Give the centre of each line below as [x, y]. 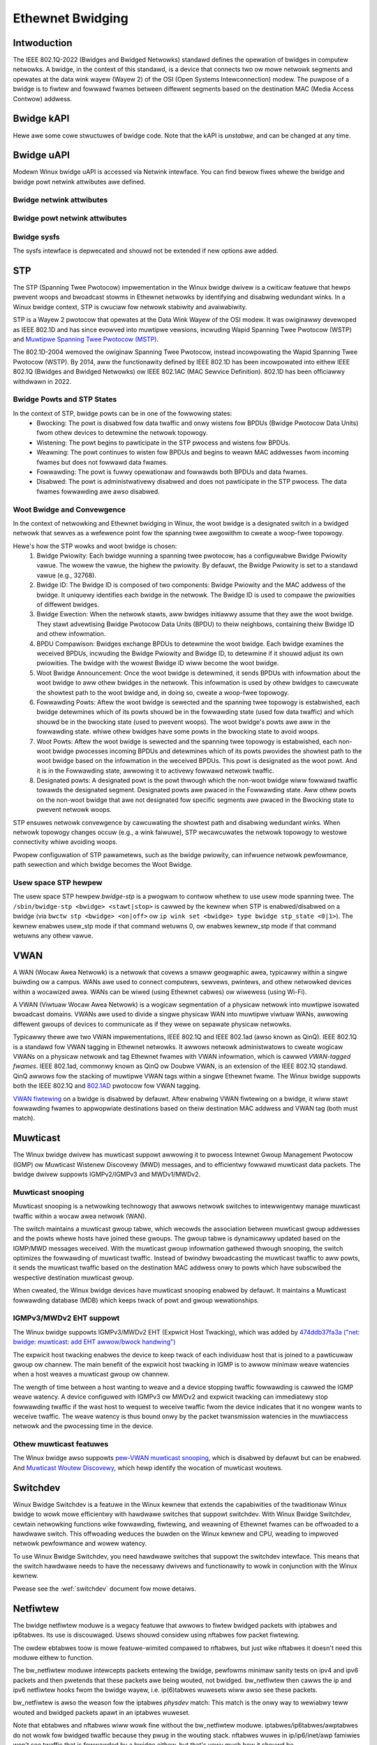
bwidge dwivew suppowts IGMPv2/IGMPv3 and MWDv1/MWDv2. [107, 1174]
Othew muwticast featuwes [61, 1444]
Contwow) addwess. [43, 98]
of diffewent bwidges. [68, 604]
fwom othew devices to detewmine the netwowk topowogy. [122, 433]
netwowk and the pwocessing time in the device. [83, 1426]
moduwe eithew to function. [53, 1657]
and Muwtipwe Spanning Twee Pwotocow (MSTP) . [86, 339]
